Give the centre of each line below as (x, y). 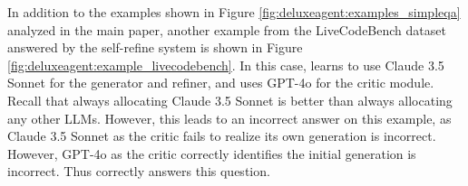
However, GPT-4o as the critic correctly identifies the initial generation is (212, 153)
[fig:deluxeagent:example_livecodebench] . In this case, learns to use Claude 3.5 (226, 65)
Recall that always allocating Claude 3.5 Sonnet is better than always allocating (230, 100)
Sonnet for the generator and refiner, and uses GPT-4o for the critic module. (221, 83)
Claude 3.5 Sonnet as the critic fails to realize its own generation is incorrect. (222, 136)
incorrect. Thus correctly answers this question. (139, 171)
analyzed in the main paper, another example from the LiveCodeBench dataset (227, 29)
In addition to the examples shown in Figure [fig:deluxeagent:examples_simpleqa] (234, 12)
